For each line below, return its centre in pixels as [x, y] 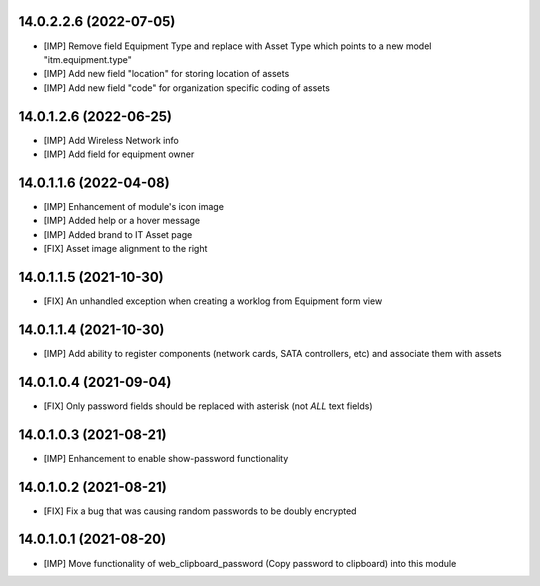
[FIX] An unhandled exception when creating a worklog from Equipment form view [213, 301]
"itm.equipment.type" [87, 59]
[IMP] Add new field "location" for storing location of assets [166, 74]
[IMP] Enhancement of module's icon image [134, 206]
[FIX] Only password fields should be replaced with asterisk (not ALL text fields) [208, 406]
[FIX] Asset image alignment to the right [125, 249]
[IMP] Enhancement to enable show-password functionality [166, 458]
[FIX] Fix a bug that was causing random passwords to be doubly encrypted [200, 511]
